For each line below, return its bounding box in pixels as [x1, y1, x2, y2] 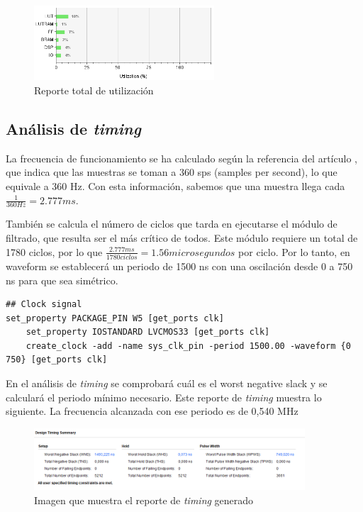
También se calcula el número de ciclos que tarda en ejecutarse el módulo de [6, 216, 337, 231]
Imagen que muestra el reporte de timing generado [34, 492, 254, 507]
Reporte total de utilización [34, 83, 154, 98]
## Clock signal [6, 299, 82, 310]
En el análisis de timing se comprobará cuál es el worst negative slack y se [6, 376, 328, 391]
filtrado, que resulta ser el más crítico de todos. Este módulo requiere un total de [6, 230, 358, 245]
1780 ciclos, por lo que [6, 244, 103, 259]
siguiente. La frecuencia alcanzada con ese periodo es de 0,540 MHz [6, 404, 298, 418]
